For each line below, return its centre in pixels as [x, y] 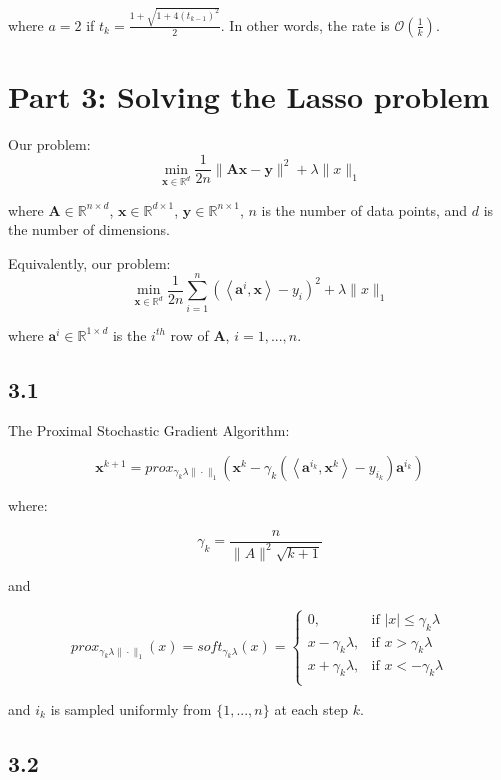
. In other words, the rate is [305, 24]
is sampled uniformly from [131, 708]
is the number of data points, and [364, 209]
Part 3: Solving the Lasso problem [249, 95]
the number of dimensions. [89, 229]
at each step [311, 708]
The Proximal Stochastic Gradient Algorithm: [149, 430]
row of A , [200, 334]
